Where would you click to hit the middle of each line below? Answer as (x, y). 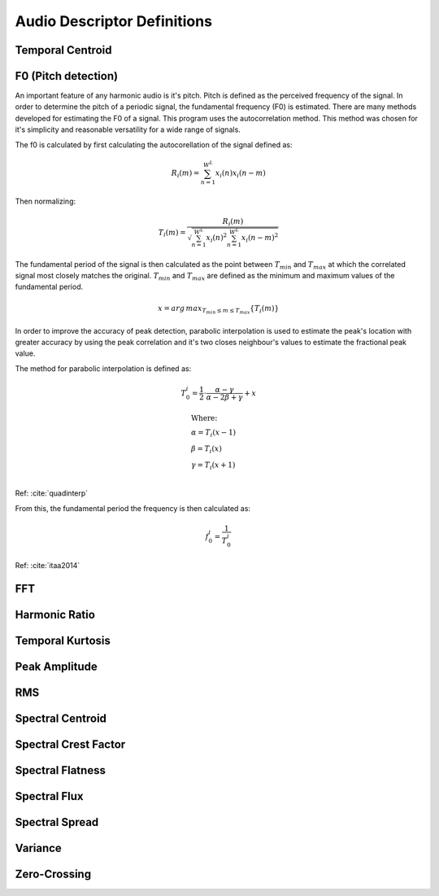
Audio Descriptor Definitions (114, 21)
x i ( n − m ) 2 (260, 238)
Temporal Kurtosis (63, 641)
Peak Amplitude (56, 667)
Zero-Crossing (53, 874)
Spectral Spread (57, 822)
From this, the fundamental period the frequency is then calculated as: (133, 508)
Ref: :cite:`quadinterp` (52, 493)
